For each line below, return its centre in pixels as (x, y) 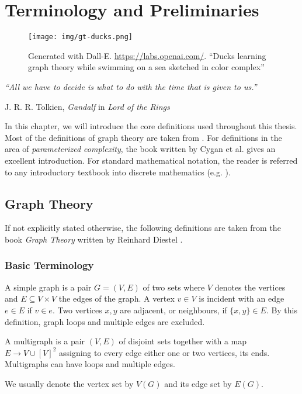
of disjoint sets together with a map (183, 341)
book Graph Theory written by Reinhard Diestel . (94, 239)
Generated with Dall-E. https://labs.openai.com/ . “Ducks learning (147, 55)
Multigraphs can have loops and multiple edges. (90, 364)
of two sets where (174, 287)
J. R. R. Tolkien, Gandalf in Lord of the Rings (87, 106)
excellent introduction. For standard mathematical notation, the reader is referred (151, 160)
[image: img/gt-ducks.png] (80, 37)
